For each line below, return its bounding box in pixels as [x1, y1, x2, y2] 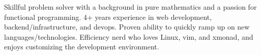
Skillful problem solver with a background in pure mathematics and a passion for [4, 2, 257, 12]
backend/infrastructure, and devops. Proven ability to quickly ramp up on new [4, 21, 250, 32]
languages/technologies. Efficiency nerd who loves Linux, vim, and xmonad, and [4, 31, 253, 42]
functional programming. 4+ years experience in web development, [4, 11, 212, 22]
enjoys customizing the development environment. [4, 41, 159, 52]
